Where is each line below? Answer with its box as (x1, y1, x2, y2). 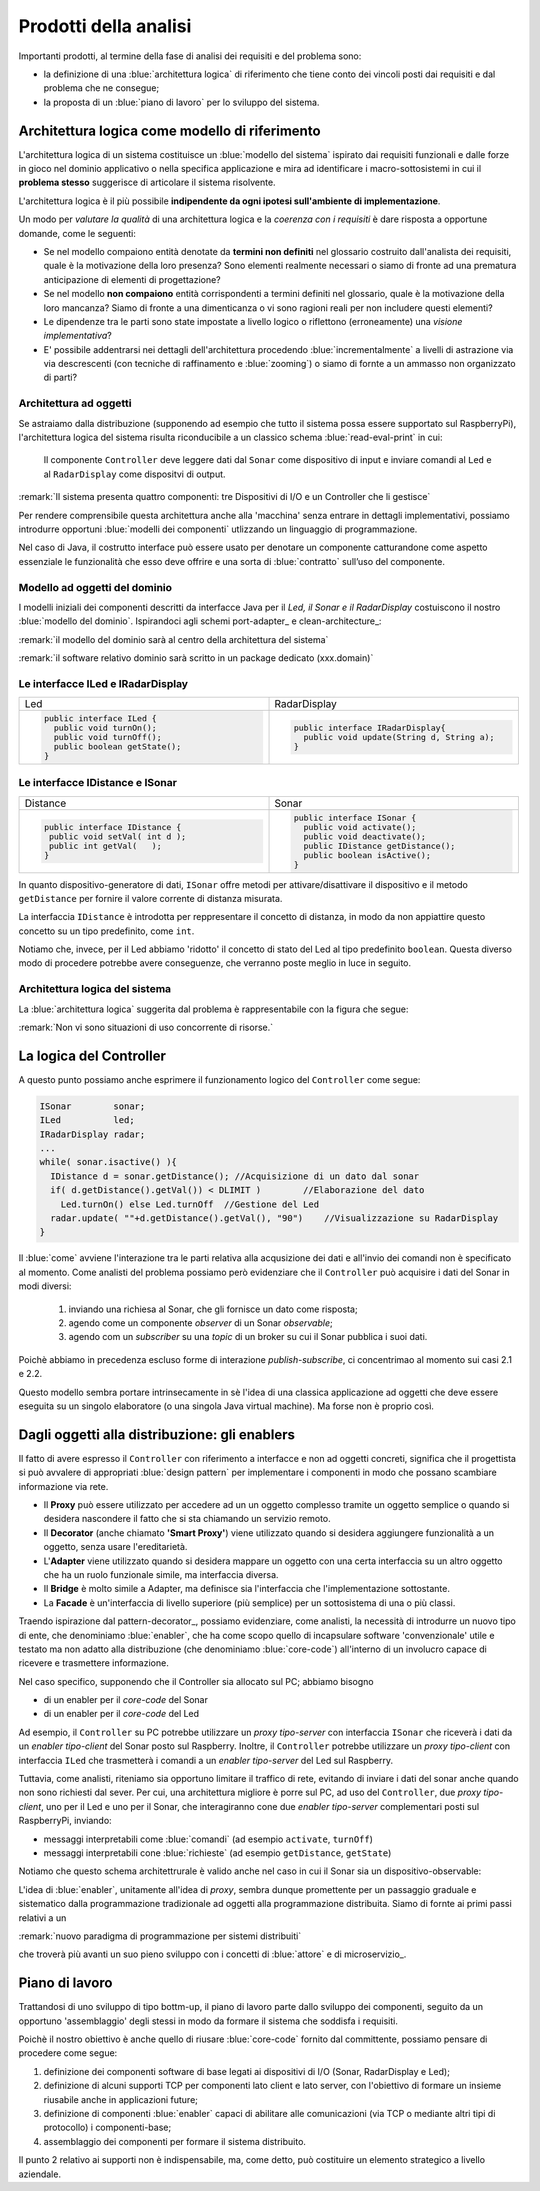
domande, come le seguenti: (18, 227, 137, 239)
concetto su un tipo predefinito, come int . (18, 925, 195, 937)
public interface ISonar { (293, 812, 417, 823)
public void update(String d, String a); (303, 732, 495, 743)
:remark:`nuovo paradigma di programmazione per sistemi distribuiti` (18, 1930, 302, 1942)
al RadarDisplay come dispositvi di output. (43, 468, 226, 480)
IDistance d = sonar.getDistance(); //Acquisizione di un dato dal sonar (50, 1170, 420, 1182)
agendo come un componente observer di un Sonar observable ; (68, 1316, 334, 1329)
